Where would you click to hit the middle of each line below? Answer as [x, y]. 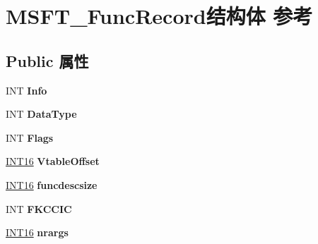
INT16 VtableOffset [53, 161]
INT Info [26, 90]
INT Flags [30, 137]
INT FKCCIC [39, 208]
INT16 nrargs [37, 232]
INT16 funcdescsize [52, 184]
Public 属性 [47, 60]
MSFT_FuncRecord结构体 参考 [159, 16]
